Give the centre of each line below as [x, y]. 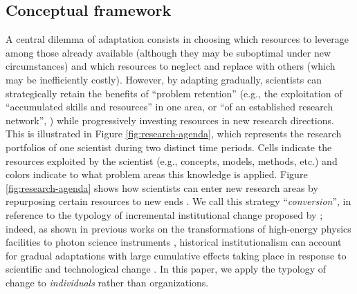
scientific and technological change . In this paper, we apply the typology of [166, 269]
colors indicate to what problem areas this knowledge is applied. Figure [157, 174]
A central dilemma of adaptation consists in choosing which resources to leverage [177, 39]
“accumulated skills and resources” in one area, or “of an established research [170, 107]
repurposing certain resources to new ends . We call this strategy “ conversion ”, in [178, 201]
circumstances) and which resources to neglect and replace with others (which [171, 66]
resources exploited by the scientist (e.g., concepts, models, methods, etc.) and [172, 160]
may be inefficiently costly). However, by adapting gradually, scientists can [164, 79]
